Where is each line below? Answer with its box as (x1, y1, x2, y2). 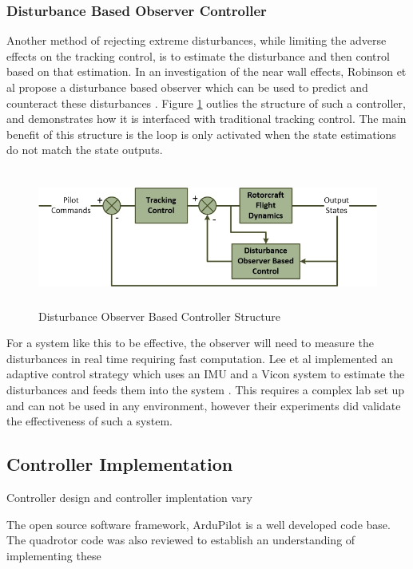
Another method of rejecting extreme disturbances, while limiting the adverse (6, 32, 387, 49)
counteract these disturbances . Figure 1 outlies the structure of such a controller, (6, 94, 406, 111)
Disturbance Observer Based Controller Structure (38, 307, 281, 324)
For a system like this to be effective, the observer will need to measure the (6, 334, 374, 351)
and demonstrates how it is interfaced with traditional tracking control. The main (6, 110, 407, 127)
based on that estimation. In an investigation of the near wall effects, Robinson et (6, 63, 407, 80)
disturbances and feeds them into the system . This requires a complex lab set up (6, 381, 405, 398)
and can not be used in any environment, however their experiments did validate (6, 397, 401, 413)
